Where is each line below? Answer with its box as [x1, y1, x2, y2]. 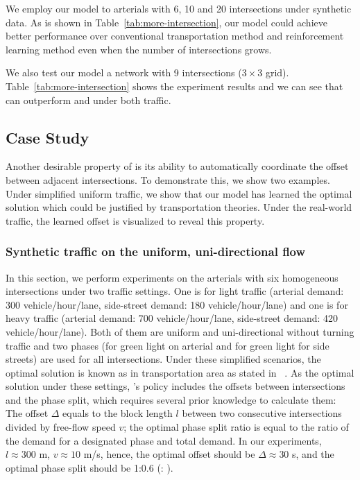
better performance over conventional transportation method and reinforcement [6, 28, 344, 43]
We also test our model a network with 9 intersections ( [6, 65, 242, 80]
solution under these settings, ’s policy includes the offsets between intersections [6, 379, 345, 393]
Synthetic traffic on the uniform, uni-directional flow [6, 243, 306, 260]
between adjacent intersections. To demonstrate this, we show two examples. [6, 172, 330, 187]
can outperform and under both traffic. [6, 92, 171, 107]
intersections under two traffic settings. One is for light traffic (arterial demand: [6, 284, 344, 298]
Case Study [6, 126, 89, 148]
